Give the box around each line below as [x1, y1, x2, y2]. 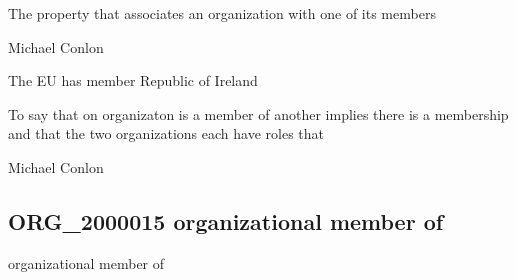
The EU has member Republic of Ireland [8, 70, 258, 91]
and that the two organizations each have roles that [8, 123, 324, 144]
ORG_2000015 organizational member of [8, 205, 444, 236]
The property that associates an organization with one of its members [8, 3, 436, 23]
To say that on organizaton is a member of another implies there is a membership [8, 103, 509, 124]
